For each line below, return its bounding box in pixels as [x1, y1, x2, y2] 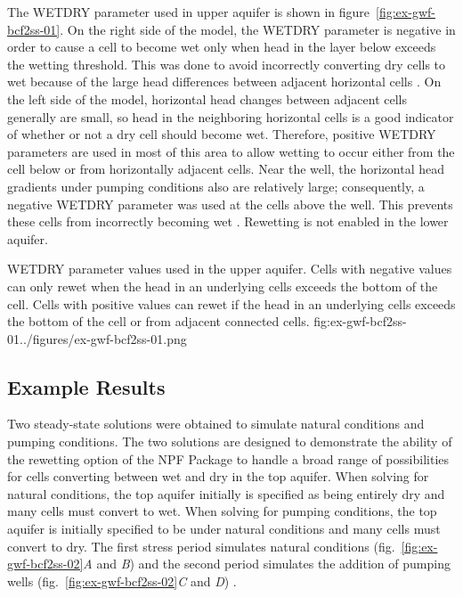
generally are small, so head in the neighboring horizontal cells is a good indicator [7, 107, 454, 126]
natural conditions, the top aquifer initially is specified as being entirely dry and [7, 484, 445, 503]
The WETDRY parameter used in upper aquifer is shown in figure [7, 3, 370, 20]
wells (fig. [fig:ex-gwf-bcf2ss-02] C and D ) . [7, 571, 237, 590]
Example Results [7, 372, 166, 400]
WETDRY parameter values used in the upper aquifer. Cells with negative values [7, 259, 452, 278]
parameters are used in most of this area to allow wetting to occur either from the [7, 142, 455, 160]
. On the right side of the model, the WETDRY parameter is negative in [60, 20, 456, 38]
